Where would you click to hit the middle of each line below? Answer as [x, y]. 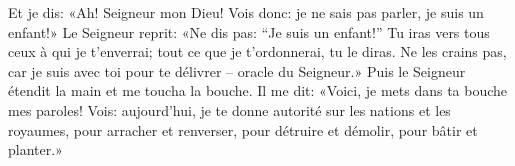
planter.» [35, 149]
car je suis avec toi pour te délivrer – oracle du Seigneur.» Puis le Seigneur [237, 70]
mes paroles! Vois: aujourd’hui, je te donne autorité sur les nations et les [229, 109]
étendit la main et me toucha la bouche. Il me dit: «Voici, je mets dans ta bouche [258, 90]
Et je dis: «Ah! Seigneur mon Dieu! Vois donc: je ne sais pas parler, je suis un [246, 12]
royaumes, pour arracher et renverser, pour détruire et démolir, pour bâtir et [243, 129]
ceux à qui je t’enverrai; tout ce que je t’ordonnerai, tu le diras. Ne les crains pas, [257, 51]
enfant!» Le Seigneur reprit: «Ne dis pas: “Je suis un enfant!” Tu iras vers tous [249, 31]
